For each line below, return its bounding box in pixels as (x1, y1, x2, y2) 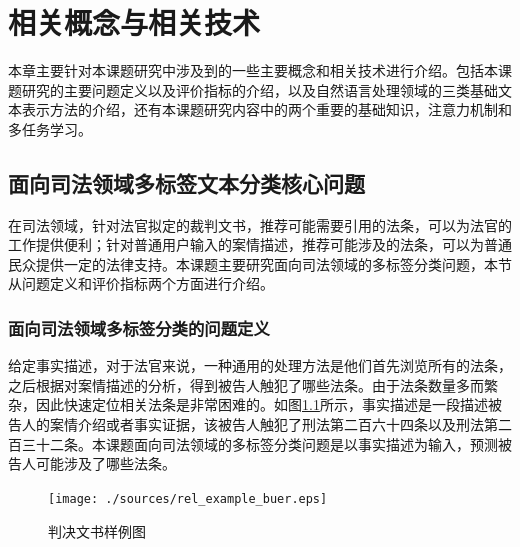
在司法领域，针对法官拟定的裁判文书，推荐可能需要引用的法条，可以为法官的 (8, 214, 512, 235)
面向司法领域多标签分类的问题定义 (8, 316, 270, 340)
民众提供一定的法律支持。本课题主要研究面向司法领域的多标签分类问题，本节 (8, 253, 512, 274)
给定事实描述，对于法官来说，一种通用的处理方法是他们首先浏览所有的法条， (8, 355, 512, 376)
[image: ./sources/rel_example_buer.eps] (48, 491, 328, 506)
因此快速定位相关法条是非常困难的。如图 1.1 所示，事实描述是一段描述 (35, 394, 488, 415)
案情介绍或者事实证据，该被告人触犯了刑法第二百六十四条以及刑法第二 (49, 414, 512, 435)
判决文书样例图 (48, 520, 146, 541)
